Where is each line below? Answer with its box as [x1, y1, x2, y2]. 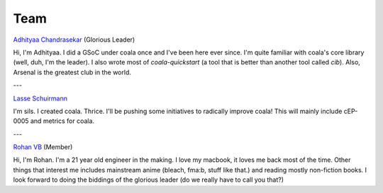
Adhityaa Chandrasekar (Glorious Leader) [13, 35, 135, 44]
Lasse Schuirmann [13, 94, 67, 103]
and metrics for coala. [30, 117, 95, 125]
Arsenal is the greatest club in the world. [13, 68, 131, 76]
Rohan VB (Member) [13, 143, 73, 151]
